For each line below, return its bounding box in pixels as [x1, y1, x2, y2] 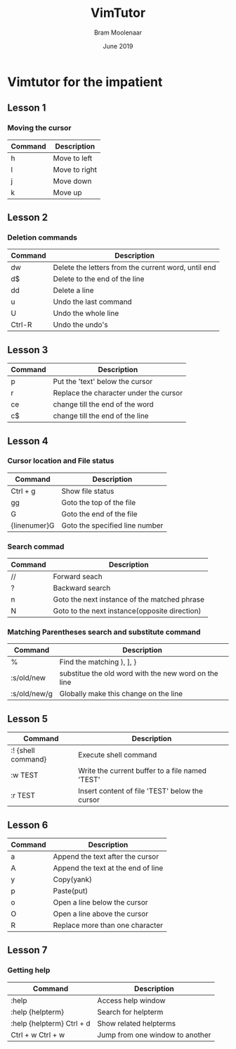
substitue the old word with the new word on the [59, 669, 219, 678]
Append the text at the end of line [53, 863, 164, 873]
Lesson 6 [7, 819, 48, 831]
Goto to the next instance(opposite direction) [53, 606, 202, 616]
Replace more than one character [53, 921, 164, 931]
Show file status [61, 486, 114, 496]
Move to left [53, 153, 93, 163]
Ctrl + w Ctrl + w [11, 1030, 65, 1040]
